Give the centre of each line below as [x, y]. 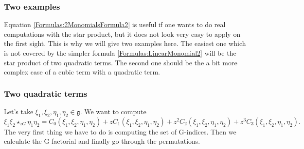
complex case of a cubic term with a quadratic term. [82, 72]
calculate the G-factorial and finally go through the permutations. [102, 141]
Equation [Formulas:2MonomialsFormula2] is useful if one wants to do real [115, 24]
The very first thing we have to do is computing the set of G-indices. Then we [120, 131]
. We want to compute [113, 111]
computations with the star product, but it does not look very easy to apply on [122, 34]
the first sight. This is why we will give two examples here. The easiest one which [125, 43]
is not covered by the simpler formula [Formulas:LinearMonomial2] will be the [120, 53]
